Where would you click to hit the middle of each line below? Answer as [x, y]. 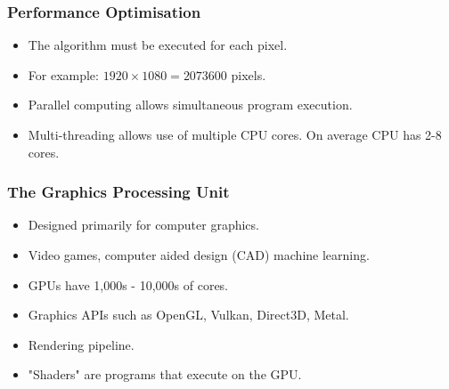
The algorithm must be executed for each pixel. [158, 45]
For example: [63, 74]
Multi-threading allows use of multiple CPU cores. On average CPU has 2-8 [235, 134]
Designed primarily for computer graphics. [143, 225]
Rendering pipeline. [81, 344]
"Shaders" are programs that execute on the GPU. [165, 374]
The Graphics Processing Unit [118, 192]
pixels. [249, 74]
